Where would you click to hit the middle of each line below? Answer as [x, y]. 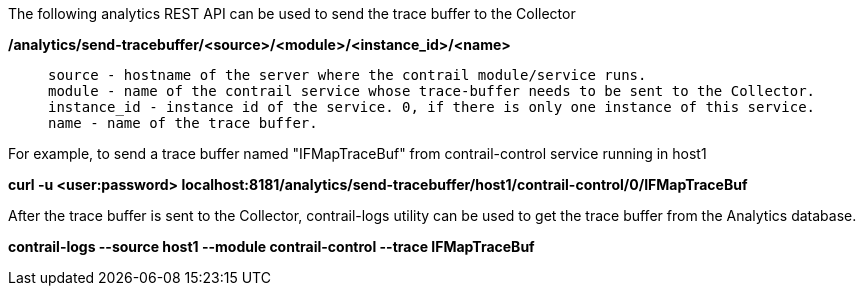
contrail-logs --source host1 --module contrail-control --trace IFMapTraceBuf [271, 246]
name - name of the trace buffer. [183, 123]
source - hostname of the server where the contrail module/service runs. [347, 75]
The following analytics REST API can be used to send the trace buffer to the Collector [292, 13]
